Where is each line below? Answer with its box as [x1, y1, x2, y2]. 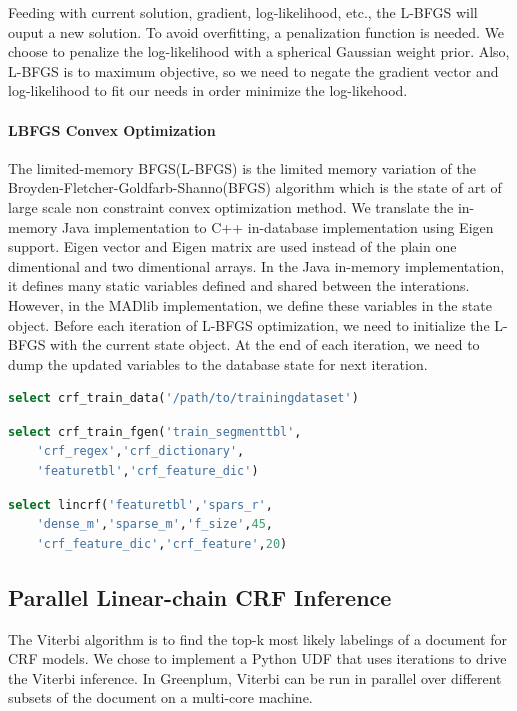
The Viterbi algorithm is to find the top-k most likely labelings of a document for [8, 628, 507, 649]
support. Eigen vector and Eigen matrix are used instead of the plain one [8, 236, 457, 257]
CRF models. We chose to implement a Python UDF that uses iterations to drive [8, 648, 507, 669]
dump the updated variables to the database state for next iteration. [8, 353, 428, 374]
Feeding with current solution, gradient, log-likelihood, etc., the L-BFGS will [8, 2, 478, 22]
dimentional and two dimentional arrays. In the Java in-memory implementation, [8, 255, 505, 276]
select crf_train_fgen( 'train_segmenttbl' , [8, 424, 302, 439]
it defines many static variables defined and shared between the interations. [8, 275, 470, 296]
